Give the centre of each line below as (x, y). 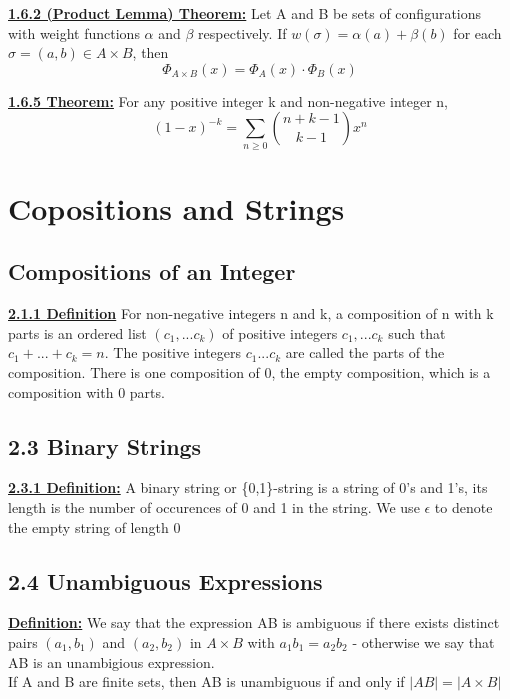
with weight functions (74, 32)
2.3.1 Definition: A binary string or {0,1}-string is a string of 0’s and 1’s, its (248, 487)
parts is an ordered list (77, 332)
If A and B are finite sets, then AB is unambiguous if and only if (206, 681)
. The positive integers (173, 352)
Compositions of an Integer (152, 271)
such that (417, 332)
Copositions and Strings (176, 207)
